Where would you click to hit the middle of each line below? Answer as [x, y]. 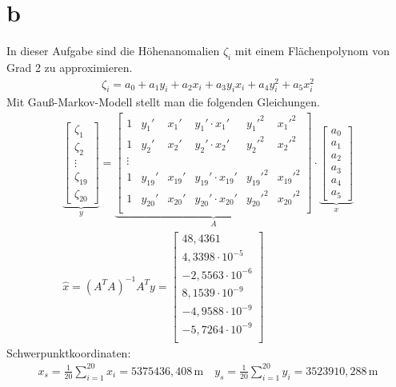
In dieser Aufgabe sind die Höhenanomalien [113, 51]
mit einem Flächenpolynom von [312, 51]
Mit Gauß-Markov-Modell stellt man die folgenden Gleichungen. [163, 102]
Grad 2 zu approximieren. [70, 67]
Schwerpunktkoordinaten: [69, 352]
